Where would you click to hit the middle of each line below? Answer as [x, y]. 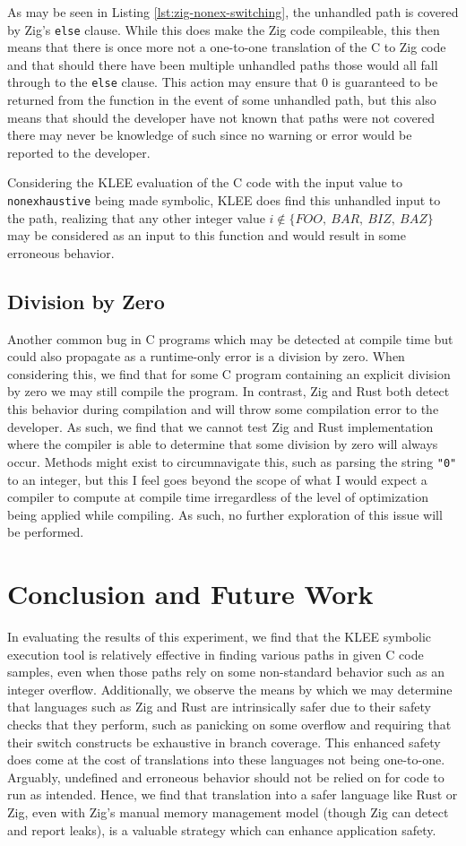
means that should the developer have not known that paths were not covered [221, 117]
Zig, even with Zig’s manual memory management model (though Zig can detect [228, 811]
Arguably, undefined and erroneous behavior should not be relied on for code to [226, 777]
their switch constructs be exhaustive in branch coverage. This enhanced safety [224, 742]
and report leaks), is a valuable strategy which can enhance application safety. [222, 829]
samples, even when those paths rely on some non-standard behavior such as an [226, 672]
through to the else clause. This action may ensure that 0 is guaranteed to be [223, 82]
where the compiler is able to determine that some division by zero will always [223, 444]
